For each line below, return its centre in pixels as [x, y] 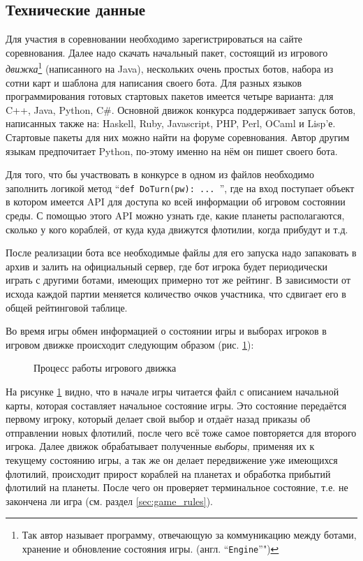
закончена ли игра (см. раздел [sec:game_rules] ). [110, 501]
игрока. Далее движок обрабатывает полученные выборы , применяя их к [160, 446]
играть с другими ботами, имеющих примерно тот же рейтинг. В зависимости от [178, 280]
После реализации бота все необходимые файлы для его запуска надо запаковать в [181, 253]
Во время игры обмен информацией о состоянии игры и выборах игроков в [166, 331]
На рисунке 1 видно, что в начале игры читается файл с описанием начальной [172, 391]
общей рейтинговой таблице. [67, 307]
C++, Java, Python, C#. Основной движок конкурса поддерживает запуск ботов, [181, 109]
